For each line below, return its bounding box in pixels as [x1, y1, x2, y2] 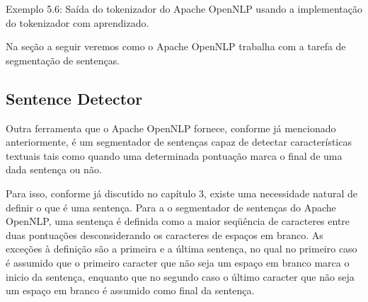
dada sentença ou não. [6, 162, 102, 177]
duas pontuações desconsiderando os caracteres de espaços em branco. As [6, 227, 323, 242]
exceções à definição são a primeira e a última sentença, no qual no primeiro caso [6, 241, 357, 256]
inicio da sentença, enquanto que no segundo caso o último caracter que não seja [6, 269, 355, 284]
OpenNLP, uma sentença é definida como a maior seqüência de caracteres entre [6, 214, 350, 228]
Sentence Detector [6, 87, 143, 109]
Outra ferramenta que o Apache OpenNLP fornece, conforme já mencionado [6, 120, 336, 135]
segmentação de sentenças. [6, 52, 120, 67]
